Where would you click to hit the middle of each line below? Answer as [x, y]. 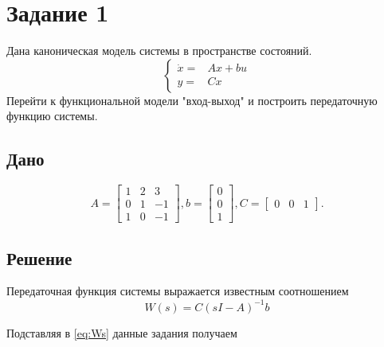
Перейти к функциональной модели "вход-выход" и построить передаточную [192, 100]
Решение [39, 257]
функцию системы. [52, 116]
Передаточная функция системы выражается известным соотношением [178, 291]
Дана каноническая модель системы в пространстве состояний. [159, 51]
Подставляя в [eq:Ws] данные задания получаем [122, 332]
